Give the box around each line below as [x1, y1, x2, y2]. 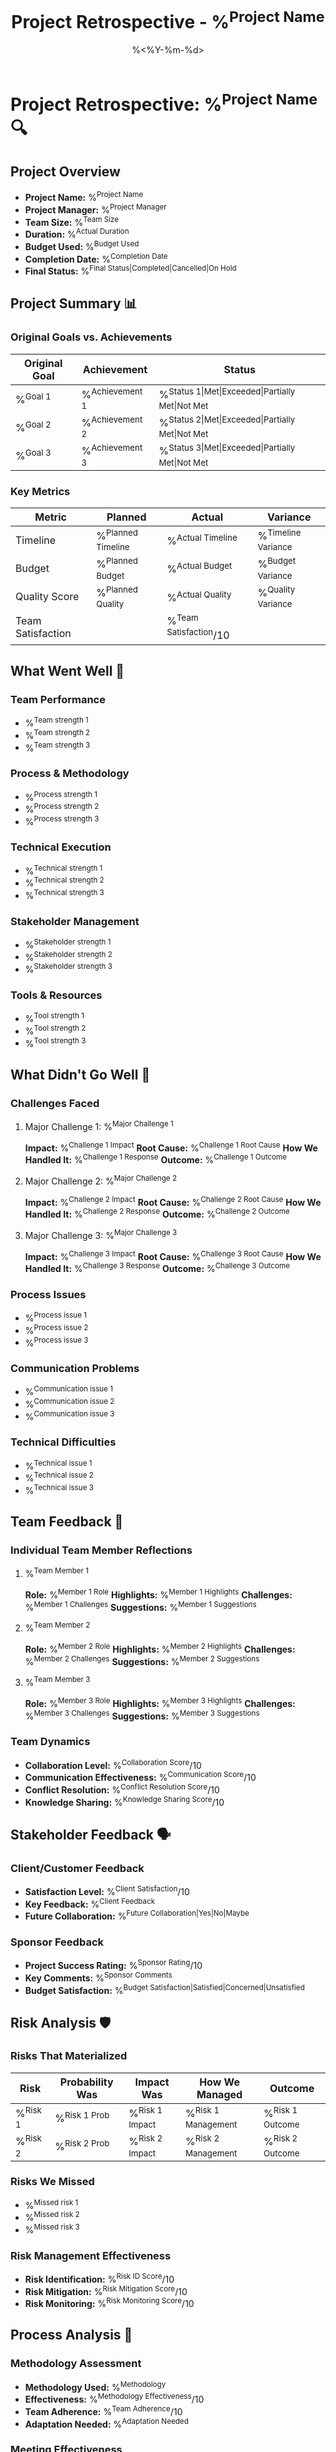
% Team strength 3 [24, 740, 91, 754]
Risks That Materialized [10, 2049, 128, 2063]
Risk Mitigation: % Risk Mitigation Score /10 [24, 2283, 188, 2297]
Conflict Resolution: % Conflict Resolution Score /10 [24, 1782, 220, 1796]
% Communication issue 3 [24, 1408, 115, 1422]
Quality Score [15, 590, 80, 604]
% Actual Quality [166, 588, 232, 604]
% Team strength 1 [24, 715, 89, 729]
